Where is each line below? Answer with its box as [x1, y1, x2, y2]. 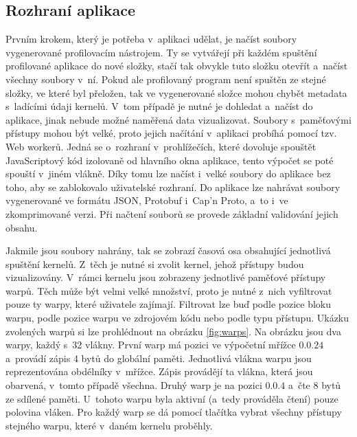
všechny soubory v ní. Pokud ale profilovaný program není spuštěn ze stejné [5, 71, 326, 86]
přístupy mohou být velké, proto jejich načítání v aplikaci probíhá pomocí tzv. [5, 126, 337, 140]
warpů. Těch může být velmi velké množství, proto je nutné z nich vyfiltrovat [5, 283, 332, 298]
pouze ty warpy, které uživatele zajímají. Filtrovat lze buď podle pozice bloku [5, 297, 331, 311]
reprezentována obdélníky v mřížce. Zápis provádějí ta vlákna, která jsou [5, 364, 313, 379]
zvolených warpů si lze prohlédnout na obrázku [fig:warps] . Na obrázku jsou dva [5, 324, 341, 338]
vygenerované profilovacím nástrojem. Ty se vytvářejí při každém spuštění [5, 45, 317, 59]
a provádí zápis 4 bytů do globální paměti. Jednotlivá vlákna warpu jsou [5, 350, 312, 365]
